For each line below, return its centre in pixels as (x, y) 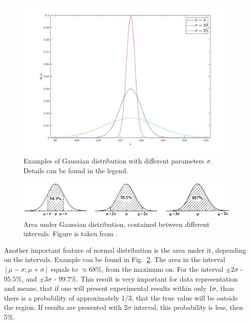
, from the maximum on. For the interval (163, 269)
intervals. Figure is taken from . (71, 233)
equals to (64, 269)
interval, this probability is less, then (188, 307)
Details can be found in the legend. (76, 170)
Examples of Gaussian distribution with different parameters (114, 161)
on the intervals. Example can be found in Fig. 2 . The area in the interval (115, 259)
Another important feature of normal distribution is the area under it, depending (125, 250)
